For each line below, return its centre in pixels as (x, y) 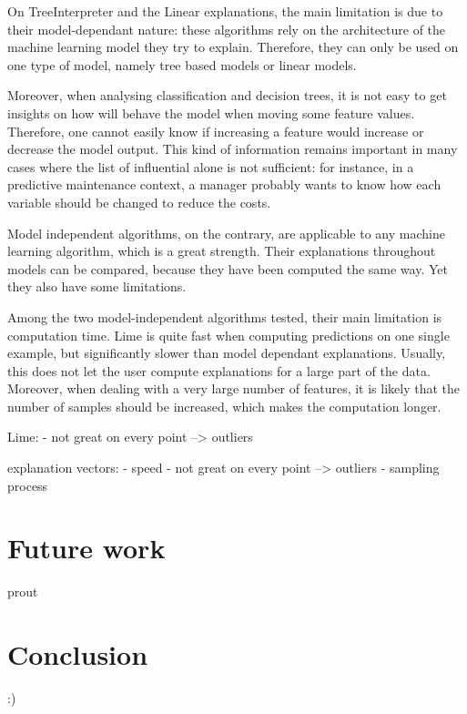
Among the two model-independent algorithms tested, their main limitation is (225, 316)
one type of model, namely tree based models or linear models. (182, 64)
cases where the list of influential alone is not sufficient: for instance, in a (211, 166)
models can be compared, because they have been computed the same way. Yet (228, 268)
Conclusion (78, 654)
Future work (86, 548)
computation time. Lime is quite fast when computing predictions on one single (228, 335)
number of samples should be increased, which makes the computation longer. (224, 406)
